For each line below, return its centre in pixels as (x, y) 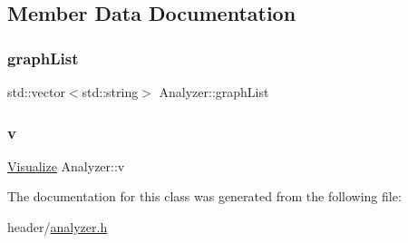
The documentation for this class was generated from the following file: (204, 196)
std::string (110, 92)
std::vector (36, 92)
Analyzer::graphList (214, 92)
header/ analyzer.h (58, 227)
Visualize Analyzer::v (66, 165)
